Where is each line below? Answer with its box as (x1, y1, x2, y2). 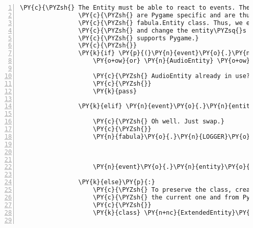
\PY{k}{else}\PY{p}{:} (78, 179, 155, 186)
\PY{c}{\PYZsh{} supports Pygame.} (78, 34, 199, 42)
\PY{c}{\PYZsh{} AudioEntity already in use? (93, 72, 250, 80)
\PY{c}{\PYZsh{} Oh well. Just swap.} (93, 118, 224, 125)
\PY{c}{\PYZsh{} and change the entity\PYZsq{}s (78, 27, 246, 34)
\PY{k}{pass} (93, 87, 137, 95)
